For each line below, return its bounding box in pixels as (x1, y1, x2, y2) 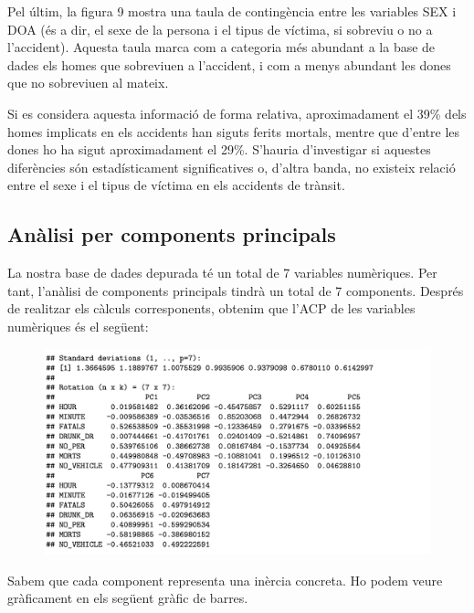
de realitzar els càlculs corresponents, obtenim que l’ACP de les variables (7, 299, 416, 318)
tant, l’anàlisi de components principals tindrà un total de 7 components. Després (7, 280, 464, 300)
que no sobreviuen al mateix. (7, 73, 169, 92)
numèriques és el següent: (7, 316, 149, 335)
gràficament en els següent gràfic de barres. (7, 588, 248, 608)
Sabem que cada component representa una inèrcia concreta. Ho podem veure (7, 570, 443, 589)
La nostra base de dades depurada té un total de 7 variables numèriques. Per (7, 263, 437, 282)
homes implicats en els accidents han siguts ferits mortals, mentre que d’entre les (7, 122, 460, 141)
